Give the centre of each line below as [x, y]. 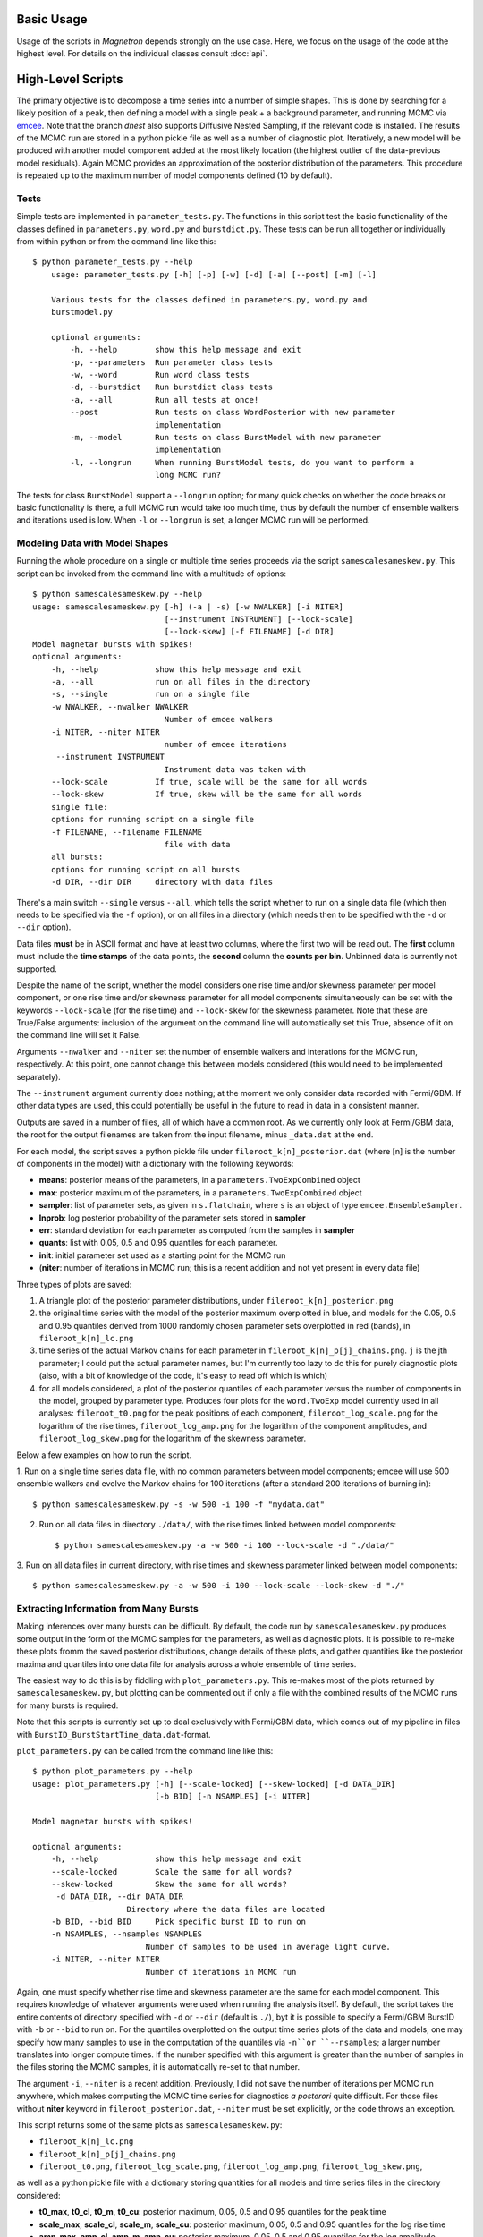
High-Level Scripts [70, 79]
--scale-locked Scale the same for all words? [171, 1871]
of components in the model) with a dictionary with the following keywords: [155, 1164]
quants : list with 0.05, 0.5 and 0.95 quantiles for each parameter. [158, 1243]
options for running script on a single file [153, 820]
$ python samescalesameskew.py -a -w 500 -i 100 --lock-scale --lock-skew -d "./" [219, 1586]
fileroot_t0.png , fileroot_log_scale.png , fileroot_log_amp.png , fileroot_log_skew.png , [231, 2166]
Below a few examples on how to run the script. [104, 1455]
